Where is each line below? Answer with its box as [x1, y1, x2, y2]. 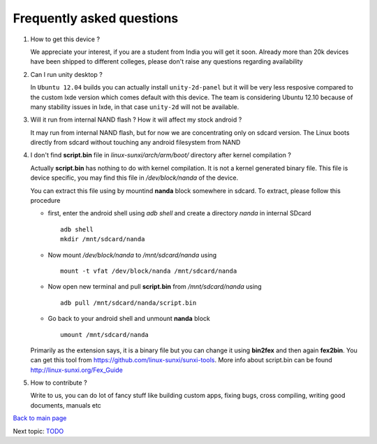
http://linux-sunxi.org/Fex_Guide [30, 366, 124, 374]
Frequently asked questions [13, 10, 179, 26]
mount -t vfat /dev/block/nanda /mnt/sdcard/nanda [60, 266, 237, 275]
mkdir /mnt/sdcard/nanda [60, 235, 145, 243]
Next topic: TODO [13, 427, 64, 435]
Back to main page [13, 414, 67, 422]
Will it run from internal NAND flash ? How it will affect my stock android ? [30, 115, 242, 124]
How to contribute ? [30, 378, 87, 387]
